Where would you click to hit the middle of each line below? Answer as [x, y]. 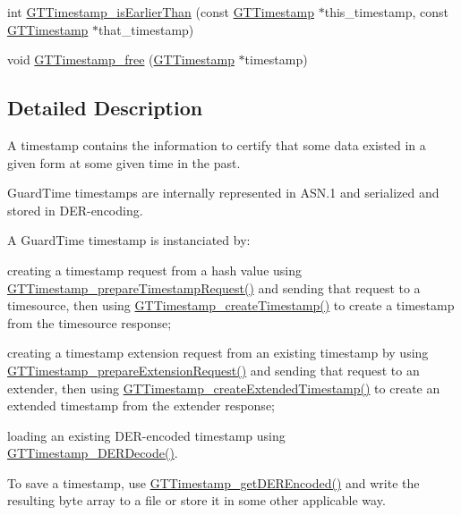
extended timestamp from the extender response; [141, 405]
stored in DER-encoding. [75, 210]
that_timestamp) [146, 29]
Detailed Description [105, 108]
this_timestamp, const [386, 12]
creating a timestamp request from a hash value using [155, 270]
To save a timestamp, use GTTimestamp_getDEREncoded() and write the [213, 482]
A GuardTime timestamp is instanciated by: [129, 240]
